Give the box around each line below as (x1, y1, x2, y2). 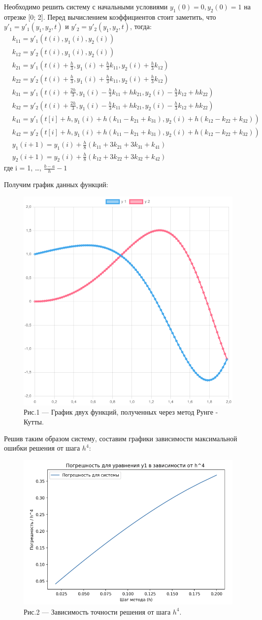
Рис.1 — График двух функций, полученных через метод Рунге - (24, 407, 218, 417)
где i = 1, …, (4, 163, 41, 173)
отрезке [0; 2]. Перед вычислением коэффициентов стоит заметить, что (4, 11, 216, 22)
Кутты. (24, 416, 44, 426)
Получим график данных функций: (4, 179, 108, 190)
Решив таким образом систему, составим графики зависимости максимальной (4, 433, 237, 443)
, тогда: (130, 21, 152, 32)
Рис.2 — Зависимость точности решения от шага (24, 606, 171, 617)
